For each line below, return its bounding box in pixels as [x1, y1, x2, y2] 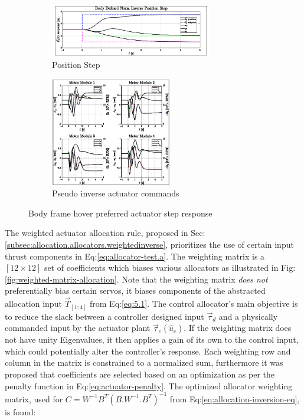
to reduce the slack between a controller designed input [5, 310, 204, 322]
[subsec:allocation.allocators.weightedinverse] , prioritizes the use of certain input [5, 238, 294, 250]
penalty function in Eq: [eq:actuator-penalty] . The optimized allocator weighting [5, 379, 293, 392]
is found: [5, 405, 36, 418]
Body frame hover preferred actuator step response [28, 206, 213, 219]
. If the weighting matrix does [184, 321, 292, 334]
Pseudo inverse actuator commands [52, 187, 179, 199]
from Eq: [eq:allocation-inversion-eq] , [169, 392, 300, 405]
